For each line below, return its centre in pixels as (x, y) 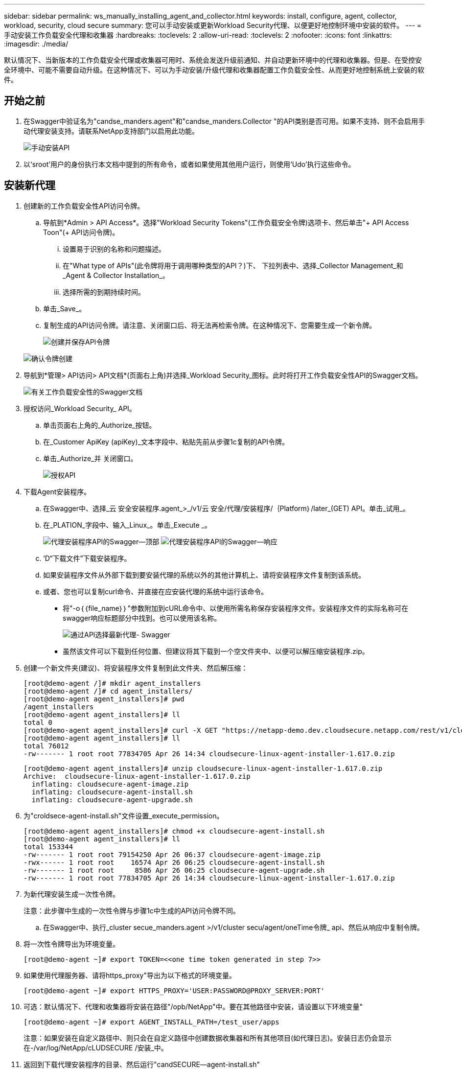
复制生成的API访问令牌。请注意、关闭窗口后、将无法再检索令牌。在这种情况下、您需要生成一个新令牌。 (210, 325)
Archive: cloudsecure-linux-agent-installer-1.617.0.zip (137, 776)
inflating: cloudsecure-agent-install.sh (112, 792)
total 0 (38, 722)
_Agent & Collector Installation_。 (116, 275)
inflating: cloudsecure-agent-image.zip (110, 784)
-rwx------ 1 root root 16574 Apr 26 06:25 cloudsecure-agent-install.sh (174, 862)
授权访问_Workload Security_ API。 (80, 408)
